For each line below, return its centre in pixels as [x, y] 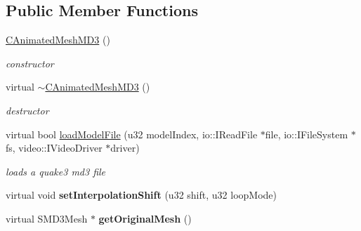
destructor [27, 110]
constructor [30, 63]
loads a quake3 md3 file [56, 171]
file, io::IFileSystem [307, 134]
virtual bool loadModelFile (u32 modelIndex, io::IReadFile [132, 134]
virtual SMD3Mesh [47, 218]
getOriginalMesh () [145, 218]
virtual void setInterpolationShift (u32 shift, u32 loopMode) [141, 195]
